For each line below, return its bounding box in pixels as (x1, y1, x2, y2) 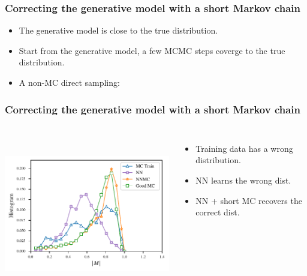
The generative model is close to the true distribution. (19, 24, 218, 37)
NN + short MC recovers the (195, 194, 302, 206)
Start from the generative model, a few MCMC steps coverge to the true (19, 44, 285, 56)
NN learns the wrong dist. (195, 174, 291, 186)
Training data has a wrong (195, 142, 293, 154)
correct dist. (195, 206, 240, 218)
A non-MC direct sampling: (19, 76, 120, 88)
